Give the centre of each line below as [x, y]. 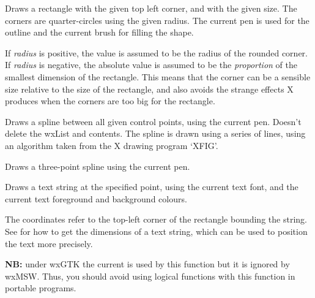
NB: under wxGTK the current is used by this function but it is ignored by [147, 264]
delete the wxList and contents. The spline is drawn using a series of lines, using [155, 133]
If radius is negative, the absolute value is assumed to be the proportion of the [151, 65]
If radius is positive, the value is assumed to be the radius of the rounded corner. [156, 52]
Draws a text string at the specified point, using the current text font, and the [152, 187]
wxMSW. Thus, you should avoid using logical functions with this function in [150, 276]
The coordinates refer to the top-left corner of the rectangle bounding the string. [156, 219]
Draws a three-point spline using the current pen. [98, 166]
